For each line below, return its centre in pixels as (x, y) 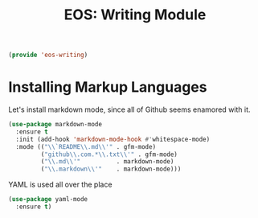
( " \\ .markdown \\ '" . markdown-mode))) (111, 169)
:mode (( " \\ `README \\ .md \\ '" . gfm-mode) (86, 146)
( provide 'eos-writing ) (48, 55)
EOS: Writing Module (135, 15)
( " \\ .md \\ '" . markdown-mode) (107, 162)
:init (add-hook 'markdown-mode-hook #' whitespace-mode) (113, 139)
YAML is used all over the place (60, 185)
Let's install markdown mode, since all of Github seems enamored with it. (129, 109)
